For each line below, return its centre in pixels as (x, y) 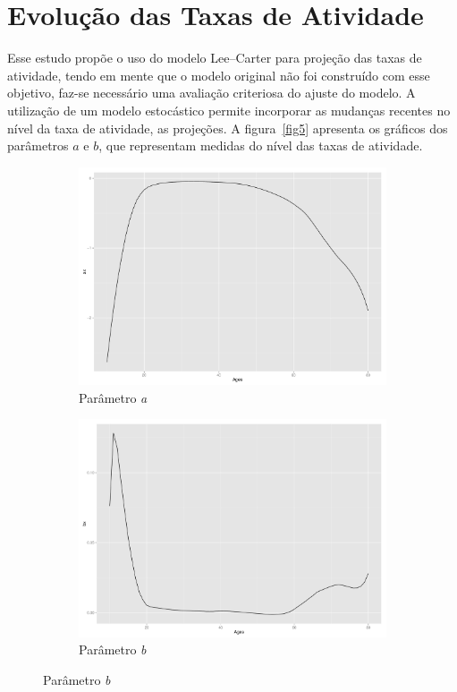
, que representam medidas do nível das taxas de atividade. (261, 145)
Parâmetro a (113, 397)
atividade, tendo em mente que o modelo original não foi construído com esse (219, 75)
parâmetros (38, 145)
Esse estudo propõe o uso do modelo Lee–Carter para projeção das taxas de (215, 58)
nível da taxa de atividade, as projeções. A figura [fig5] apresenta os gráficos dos (228, 128)
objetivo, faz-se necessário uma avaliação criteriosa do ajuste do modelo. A (212, 93)
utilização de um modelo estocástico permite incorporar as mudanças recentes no (229, 110)
